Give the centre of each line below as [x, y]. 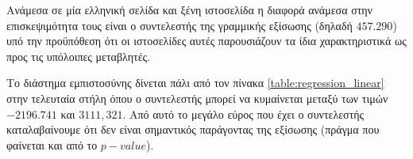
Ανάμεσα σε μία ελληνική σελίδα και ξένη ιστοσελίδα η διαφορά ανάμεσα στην [189, 9]
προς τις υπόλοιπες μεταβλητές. [78, 56]
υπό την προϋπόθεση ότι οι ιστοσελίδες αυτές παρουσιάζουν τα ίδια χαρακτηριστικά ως [206, 41]
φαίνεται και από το [52, 144]
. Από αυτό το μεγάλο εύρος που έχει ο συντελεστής [243, 114]
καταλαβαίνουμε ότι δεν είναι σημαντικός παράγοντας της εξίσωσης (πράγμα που [193, 129]
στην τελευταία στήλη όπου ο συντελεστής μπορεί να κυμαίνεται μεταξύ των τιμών [197, 98]
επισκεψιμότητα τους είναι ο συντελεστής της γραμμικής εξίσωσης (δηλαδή [179, 25]
